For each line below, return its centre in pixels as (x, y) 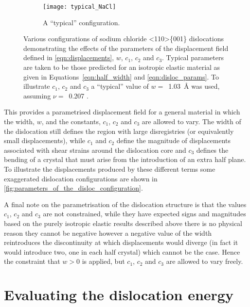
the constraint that (32, 261)
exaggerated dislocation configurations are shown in (81, 178)
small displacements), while (45, 140)
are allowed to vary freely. (205, 261)
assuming (37, 95)
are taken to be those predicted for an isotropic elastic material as (122, 67)
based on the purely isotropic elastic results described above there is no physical (123, 223)
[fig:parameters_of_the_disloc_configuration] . (73, 188)
